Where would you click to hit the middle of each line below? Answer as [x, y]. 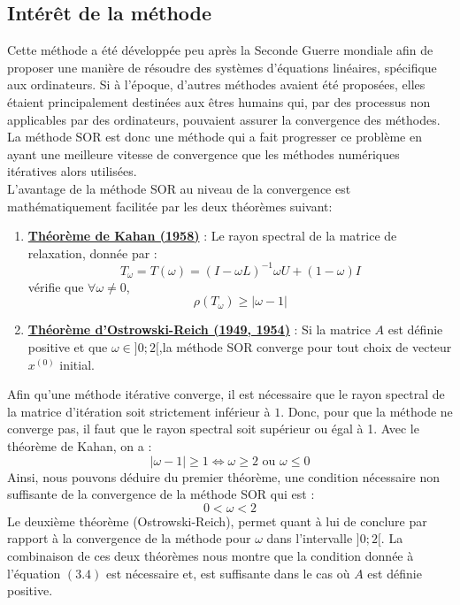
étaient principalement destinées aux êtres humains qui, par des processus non [219, 101]
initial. [77, 364]
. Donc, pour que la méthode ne [367, 411]
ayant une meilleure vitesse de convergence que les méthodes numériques [203, 153]
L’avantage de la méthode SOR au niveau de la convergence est [179, 188]
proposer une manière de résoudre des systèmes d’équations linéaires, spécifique [222, 67]
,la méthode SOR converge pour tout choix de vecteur [305, 347]
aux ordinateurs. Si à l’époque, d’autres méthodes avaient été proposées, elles [216, 84]
